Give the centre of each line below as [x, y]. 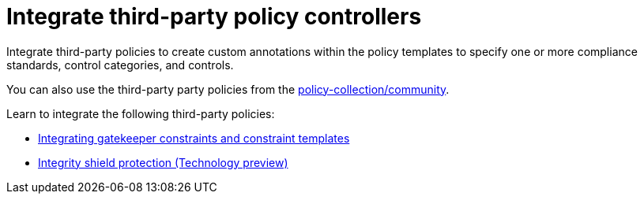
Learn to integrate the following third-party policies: [141, 113]
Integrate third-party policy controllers [214, 17]
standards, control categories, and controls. [120, 65]
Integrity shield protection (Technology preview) [163, 162]
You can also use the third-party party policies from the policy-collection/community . [228, 89]
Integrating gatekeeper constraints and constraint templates [194, 138]
